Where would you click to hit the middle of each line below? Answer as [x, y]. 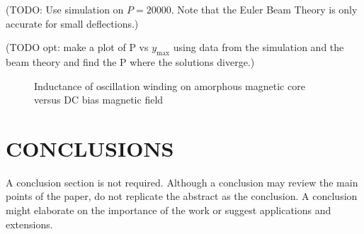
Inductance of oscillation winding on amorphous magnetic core [170, 85]
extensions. [29, 224]
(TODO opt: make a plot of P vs [77, 47]
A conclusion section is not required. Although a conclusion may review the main [182, 182]
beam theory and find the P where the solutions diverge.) [130, 61]
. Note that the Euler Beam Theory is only [264, 9]
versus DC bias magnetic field [99, 100]
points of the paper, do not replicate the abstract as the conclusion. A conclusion [182, 196]
